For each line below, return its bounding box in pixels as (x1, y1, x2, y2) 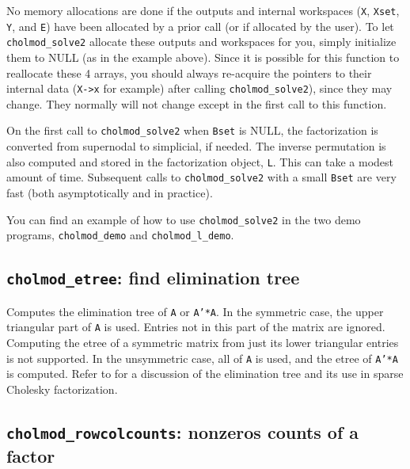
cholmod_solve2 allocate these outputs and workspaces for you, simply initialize (6, 33, 397, 50)
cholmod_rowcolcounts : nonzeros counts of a (6, 419, 359, 444)
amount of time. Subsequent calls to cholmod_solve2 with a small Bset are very (6, 169, 397, 185)
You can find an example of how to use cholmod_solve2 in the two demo (6, 211, 361, 227)
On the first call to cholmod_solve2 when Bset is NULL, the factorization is (6, 122, 378, 139)
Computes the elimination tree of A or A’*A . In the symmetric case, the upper (6, 303, 384, 319)
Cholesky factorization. (6, 380, 118, 397)
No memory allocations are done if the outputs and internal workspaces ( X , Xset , (6, 2, 400, 18)
